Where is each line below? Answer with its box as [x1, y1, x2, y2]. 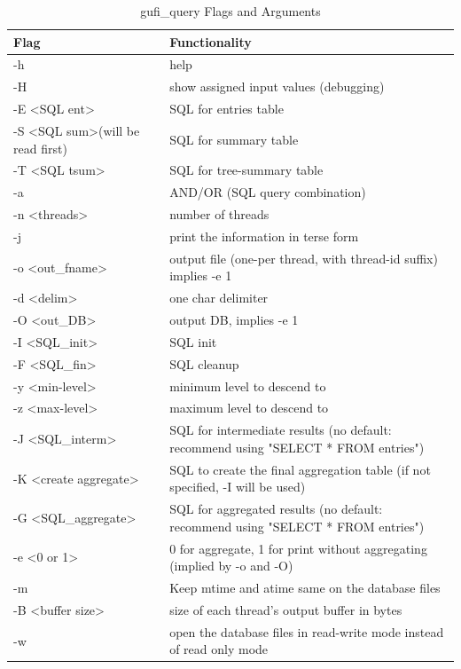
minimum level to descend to [169, 376, 326, 395]
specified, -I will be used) [169, 477, 306, 496]
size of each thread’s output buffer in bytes [169, 600, 402, 618]
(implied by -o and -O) [169, 556, 293, 575]
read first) [13, 138, 67, 157]
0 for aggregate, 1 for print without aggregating [169, 539, 427, 557]
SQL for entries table [169, 99, 284, 118]
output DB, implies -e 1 [169, 311, 299, 329]
